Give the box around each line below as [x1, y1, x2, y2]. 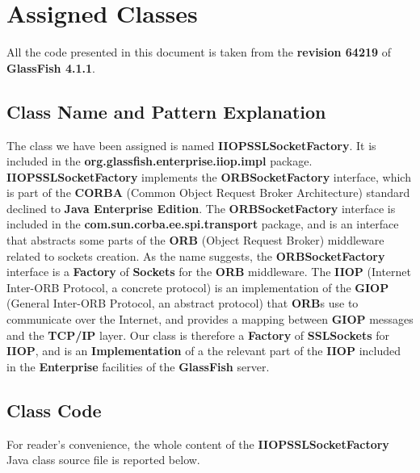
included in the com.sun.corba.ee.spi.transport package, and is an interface [6, 216, 399, 232]
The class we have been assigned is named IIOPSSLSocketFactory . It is [6, 136, 376, 153]
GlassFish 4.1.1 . [6, 59, 95, 76]
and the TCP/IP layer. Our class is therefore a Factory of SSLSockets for [6, 326, 389, 343]
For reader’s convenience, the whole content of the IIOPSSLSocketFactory [6, 435, 389, 452]
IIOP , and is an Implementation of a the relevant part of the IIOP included [6, 342, 401, 359]
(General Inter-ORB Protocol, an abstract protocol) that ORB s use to [6, 295, 359, 312]
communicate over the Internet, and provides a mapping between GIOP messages [6, 311, 414, 328]
